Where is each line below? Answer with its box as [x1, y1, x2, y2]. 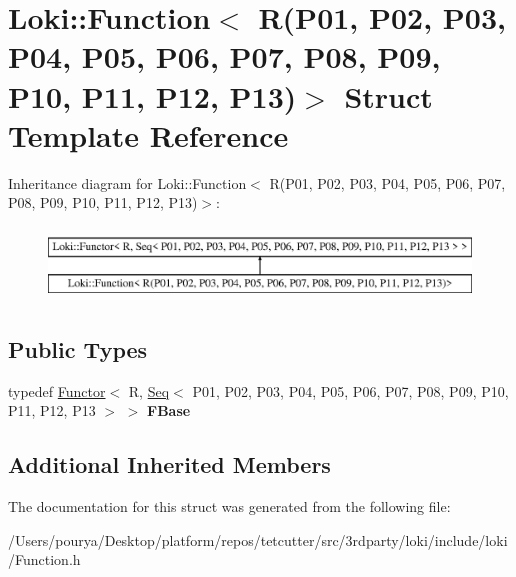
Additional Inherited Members [8, 449, 331, 480]
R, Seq [128, 380, 170, 401]
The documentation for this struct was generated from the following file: [8, 495, 451, 516]
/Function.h [8, 549, 81, 570]
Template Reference [8, 114, 289, 155]
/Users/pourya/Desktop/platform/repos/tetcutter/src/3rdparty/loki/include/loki [8, 529, 508, 550]
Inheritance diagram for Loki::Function [8, 172, 247, 193]
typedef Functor [8, 380, 106, 401]
